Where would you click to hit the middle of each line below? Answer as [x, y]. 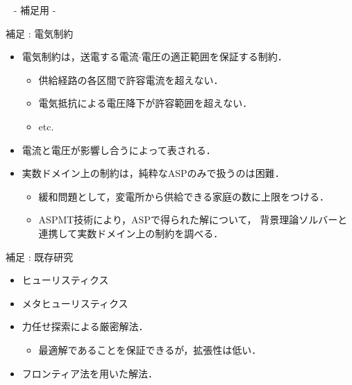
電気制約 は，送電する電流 [80, 57]
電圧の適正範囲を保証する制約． [214, 57]
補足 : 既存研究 [40, 256]
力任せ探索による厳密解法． [85, 326]
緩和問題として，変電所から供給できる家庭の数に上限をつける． [184, 196]
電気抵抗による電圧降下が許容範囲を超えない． [145, 103]
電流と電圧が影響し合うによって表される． [119, 149]
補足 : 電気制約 [40, 33]
